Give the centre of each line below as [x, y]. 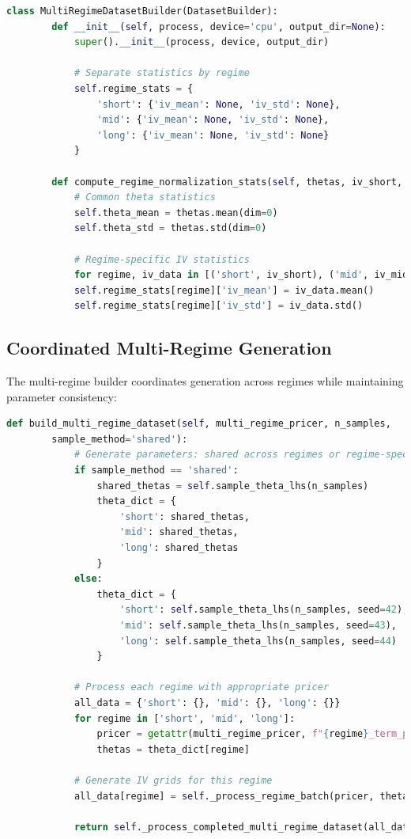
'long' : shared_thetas [179, 548]
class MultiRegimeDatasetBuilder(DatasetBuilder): [142, 11]
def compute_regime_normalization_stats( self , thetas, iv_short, [227, 182]
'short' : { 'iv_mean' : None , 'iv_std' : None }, [219, 104]
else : [88, 579]
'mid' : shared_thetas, [179, 532]
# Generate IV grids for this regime [173, 780]
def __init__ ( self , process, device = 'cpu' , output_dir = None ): [219, 27]
